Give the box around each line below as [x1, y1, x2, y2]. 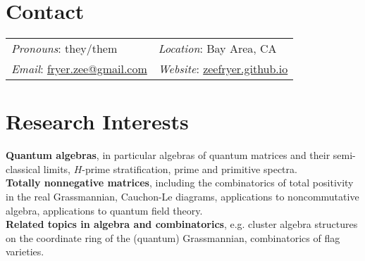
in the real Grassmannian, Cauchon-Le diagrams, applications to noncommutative [6, 189, 359, 204]
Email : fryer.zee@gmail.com [11, 61, 147, 77]
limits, [43, 161, 70, 176]
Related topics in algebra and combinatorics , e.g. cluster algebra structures [6, 217, 358, 231]
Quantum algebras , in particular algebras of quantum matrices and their [6, 148, 330, 163]
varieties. [6, 244, 44, 259]
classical [6, 161, 41, 176]
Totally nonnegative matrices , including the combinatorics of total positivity [6, 175, 354, 190]
